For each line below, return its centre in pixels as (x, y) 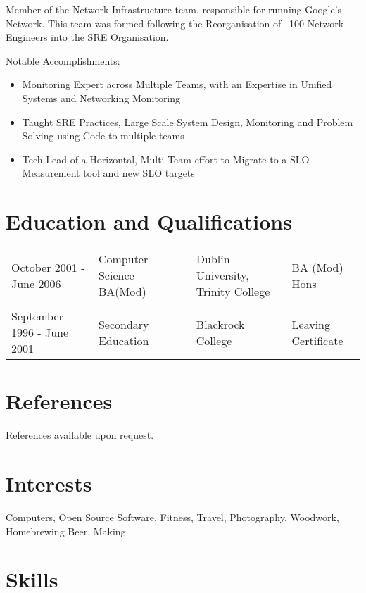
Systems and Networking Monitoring (101, 98)
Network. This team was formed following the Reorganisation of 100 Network (175, 23)
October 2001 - (48, 267)
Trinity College (233, 292)
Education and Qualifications (149, 221)
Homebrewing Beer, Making (66, 531)
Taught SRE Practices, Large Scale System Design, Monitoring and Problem (188, 121)
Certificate (317, 340)
